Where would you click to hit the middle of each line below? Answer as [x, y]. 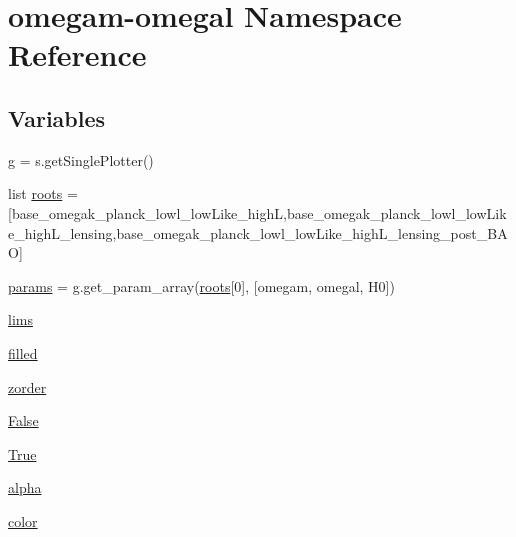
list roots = [43, 193]
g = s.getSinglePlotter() [81, 159]
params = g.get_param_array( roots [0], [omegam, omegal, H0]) [201, 285]
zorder [27, 386]
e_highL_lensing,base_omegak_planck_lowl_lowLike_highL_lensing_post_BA [258, 232]
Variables [57, 117]
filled [23, 352]
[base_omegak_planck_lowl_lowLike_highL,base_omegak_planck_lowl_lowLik [257, 212]
